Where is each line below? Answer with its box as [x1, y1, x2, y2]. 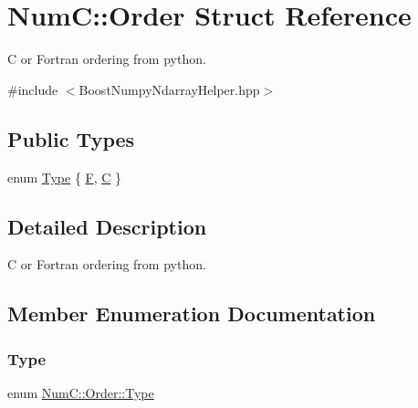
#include [7, 79, 58, 99]
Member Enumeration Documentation [7, 299, 376, 328]
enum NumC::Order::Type [7, 382, 154, 402]
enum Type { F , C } [7, 167, 122, 186]
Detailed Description [7, 212, 207, 240]
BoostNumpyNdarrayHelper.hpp [78, 79, 260, 99]
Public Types [7, 124, 135, 152]
